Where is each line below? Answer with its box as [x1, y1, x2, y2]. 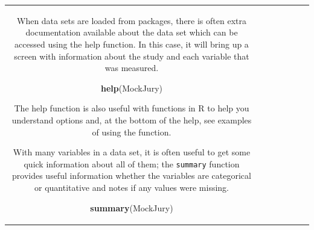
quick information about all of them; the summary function [24, 157, 240, 170]
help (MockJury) [101, 81, 162, 94]
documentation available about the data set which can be [25, 26, 238, 39]
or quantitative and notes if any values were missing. [34, 181, 229, 193]
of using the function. [92, 125, 171, 138]
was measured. [104, 61, 159, 74]
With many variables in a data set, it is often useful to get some [13, 146, 251, 158]
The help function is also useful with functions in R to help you [14, 102, 249, 114]
